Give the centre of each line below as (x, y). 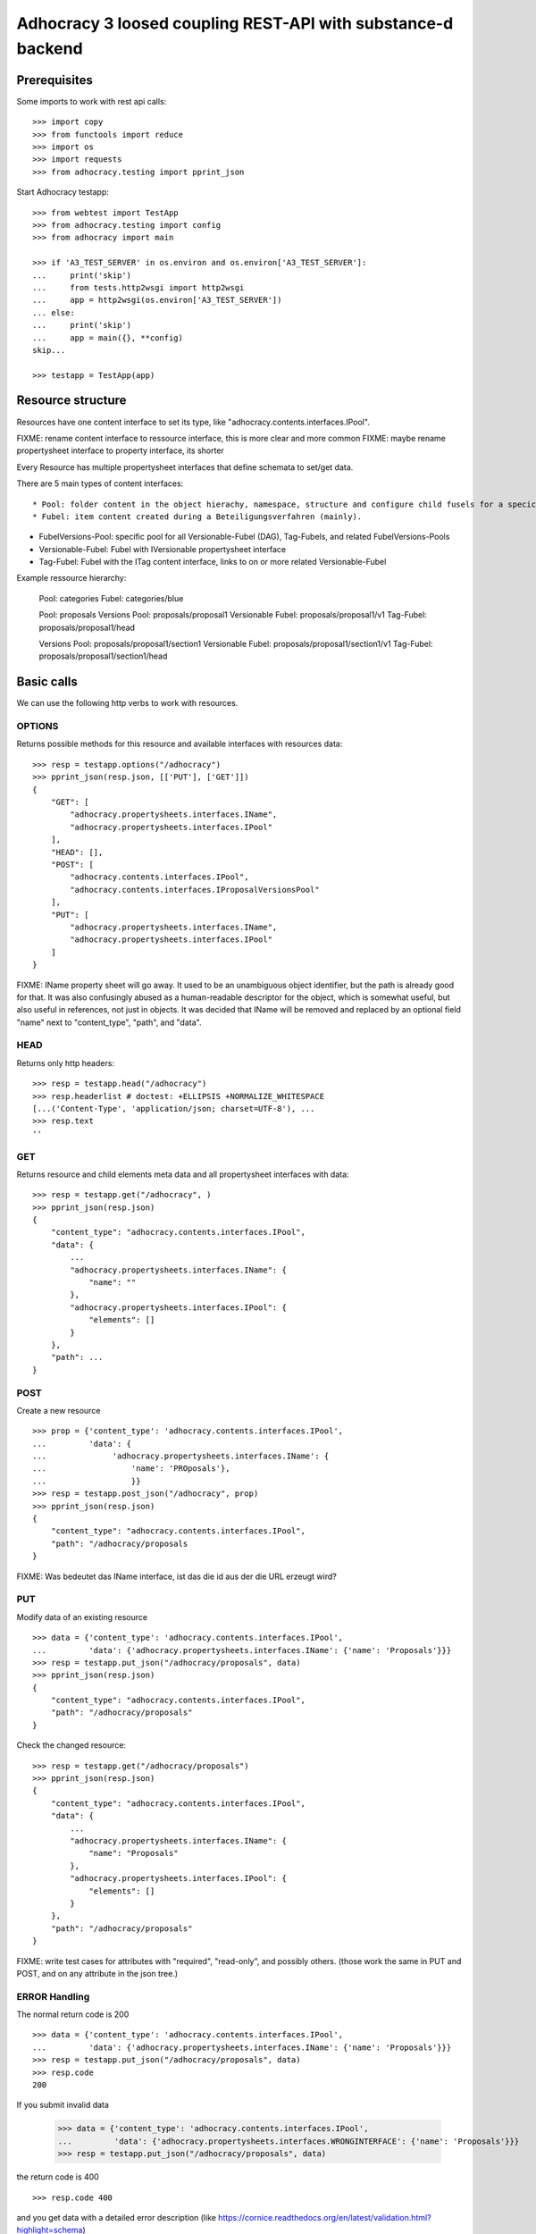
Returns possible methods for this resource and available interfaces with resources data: (180, 744)
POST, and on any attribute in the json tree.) (97, 1973)
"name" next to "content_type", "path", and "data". (109, 1022)
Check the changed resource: (71, 1745)
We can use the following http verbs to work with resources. (127, 703)
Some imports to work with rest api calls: (92, 101)
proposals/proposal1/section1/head (103, 656)
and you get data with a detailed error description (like (116, 2217)
